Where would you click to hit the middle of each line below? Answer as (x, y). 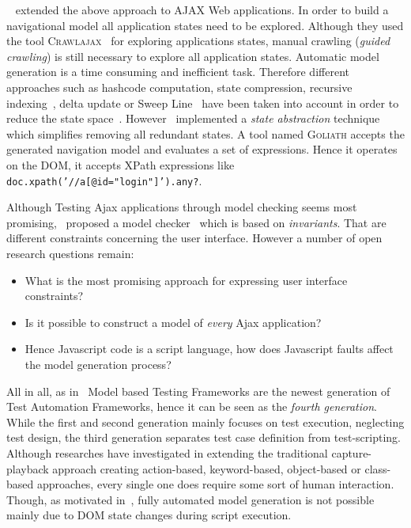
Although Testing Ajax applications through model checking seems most (182, 207)
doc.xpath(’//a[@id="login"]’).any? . (104, 180)
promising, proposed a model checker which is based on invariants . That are (196, 222)
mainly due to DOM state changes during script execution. (149, 515)
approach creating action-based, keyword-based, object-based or (207, 468)
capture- (352, 452)
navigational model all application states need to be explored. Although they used (205, 25)
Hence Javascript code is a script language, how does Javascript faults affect (209, 349)
